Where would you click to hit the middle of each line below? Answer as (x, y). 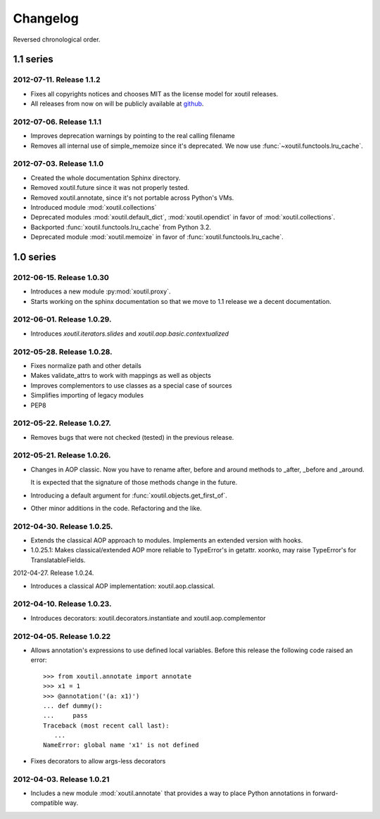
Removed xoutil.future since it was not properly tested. (110, 188)
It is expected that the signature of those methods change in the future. (134, 483)
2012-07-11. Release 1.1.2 (57, 80)
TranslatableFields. (58, 560)
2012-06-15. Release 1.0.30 (61, 277)
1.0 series (34, 257)
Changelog (46, 18)
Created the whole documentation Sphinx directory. (106, 178)
